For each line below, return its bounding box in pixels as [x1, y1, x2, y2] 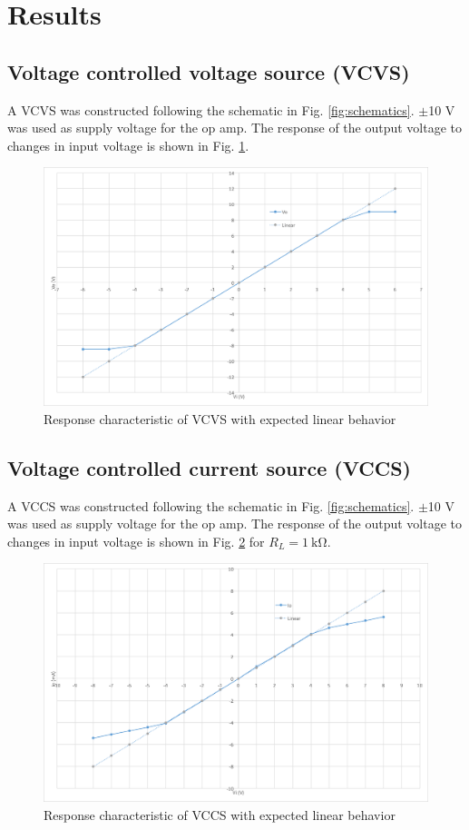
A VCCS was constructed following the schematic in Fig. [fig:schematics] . [7, 496, 415, 515]
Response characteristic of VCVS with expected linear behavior [44, 409, 396, 428]
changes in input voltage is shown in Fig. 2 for [7, 531, 265, 550]
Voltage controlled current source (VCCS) [7, 453, 412, 481]
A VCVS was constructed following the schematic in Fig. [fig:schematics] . [7, 100, 415, 119]
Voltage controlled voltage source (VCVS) [7, 57, 410, 85]
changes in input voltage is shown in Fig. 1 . [7, 135, 249, 154]
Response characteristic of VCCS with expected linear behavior [44, 805, 396, 824]
